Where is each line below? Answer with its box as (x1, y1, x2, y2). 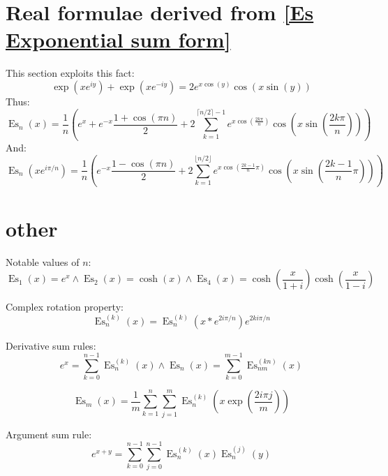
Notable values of (6, 254, 80, 269)
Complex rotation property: (6, 299, 124, 314)
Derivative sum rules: (6, 338, 96, 352)
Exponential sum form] (6, 25, 231, 54)
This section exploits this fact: (6, 66, 135, 80)
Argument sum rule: (6, 426, 92, 441)
